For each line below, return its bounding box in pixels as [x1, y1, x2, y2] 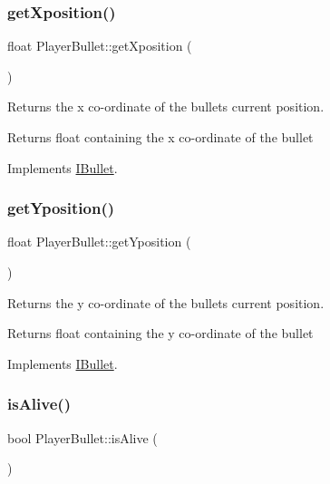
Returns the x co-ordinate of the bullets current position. [7, 97, 325, 116]
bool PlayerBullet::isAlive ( [7, 428, 158, 447]
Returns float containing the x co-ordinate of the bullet [7, 128, 314, 146]
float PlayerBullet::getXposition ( [7, 36, 192, 55]
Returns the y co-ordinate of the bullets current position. [7, 293, 325, 312]
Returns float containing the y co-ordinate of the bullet [7, 324, 314, 343]
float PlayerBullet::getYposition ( [7, 232, 191, 251]
